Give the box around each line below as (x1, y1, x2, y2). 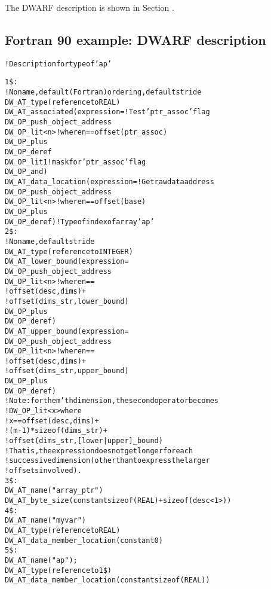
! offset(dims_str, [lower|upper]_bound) (5, 437, 163, 445)
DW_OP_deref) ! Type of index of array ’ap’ (5, 217, 155, 226)
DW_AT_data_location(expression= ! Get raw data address (5, 178, 214, 187)
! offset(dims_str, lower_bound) (5, 297, 129, 306)
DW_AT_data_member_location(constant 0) (5, 536, 163, 545)
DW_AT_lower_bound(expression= (5, 257, 129, 266)
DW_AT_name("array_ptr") (5, 486, 103, 495)
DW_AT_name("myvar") (5, 516, 87, 525)
